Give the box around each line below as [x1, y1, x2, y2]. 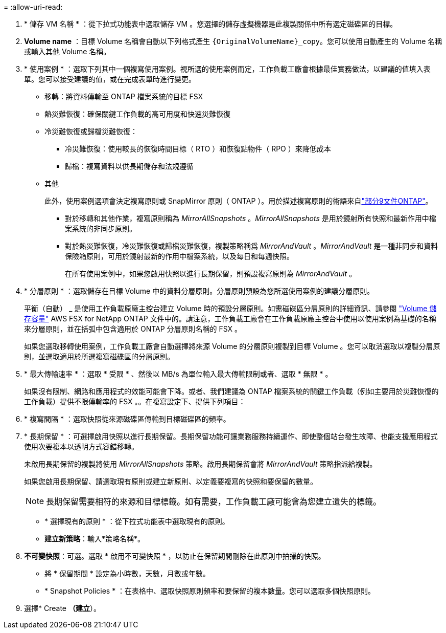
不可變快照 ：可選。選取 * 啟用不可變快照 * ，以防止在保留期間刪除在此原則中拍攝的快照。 [24, 552, 325, 560]
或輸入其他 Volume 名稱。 [24, 47, 111, 56]
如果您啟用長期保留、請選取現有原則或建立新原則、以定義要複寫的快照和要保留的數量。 [24, 477, 317, 486]
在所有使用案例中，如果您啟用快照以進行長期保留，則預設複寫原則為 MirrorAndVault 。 [65, 269, 357, 278]
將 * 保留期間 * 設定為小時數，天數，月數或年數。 [44, 569, 210, 578]
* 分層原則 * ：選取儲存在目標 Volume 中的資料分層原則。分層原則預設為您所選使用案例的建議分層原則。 [24, 287, 374, 295]
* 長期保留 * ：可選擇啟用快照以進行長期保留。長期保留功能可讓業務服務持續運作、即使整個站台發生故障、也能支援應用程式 [24, 432, 438, 441]
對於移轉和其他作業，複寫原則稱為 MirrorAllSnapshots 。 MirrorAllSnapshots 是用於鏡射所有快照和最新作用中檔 [65, 214, 436, 223]
